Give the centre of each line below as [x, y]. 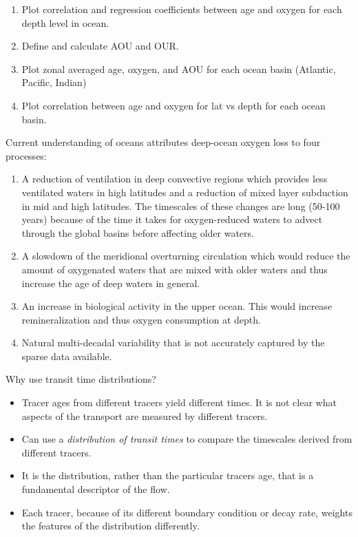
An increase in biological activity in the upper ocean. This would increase [177, 306]
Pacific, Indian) [54, 82]
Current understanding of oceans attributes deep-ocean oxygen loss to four [163, 142]
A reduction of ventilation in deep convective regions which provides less [175, 179]
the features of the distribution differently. [110, 526]
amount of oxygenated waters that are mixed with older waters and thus [175, 269]
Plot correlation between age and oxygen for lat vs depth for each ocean [173, 105]
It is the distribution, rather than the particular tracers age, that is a [168, 475]
